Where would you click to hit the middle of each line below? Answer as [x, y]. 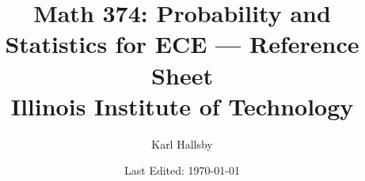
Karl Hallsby [182, 143]
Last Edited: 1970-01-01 [182, 170]
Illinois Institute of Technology [182, 106]
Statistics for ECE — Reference [182, 44]
